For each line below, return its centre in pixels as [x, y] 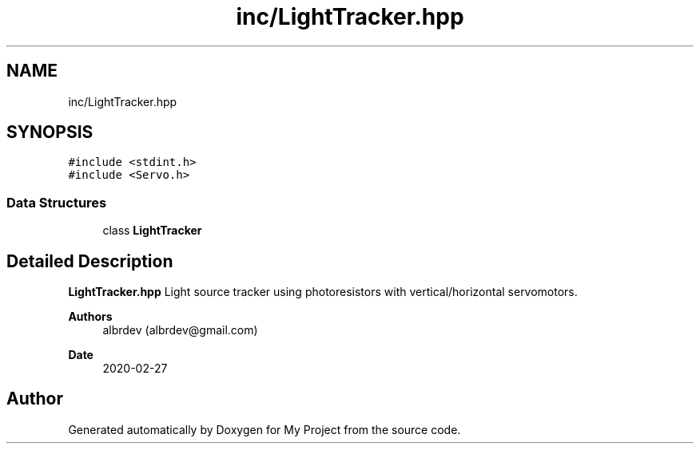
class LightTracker [152, 231]
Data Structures [57, 202]
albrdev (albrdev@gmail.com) [180, 330]
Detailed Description [90, 261]
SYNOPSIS [50, 132]
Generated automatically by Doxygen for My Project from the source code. [264, 429]
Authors [90, 317]
